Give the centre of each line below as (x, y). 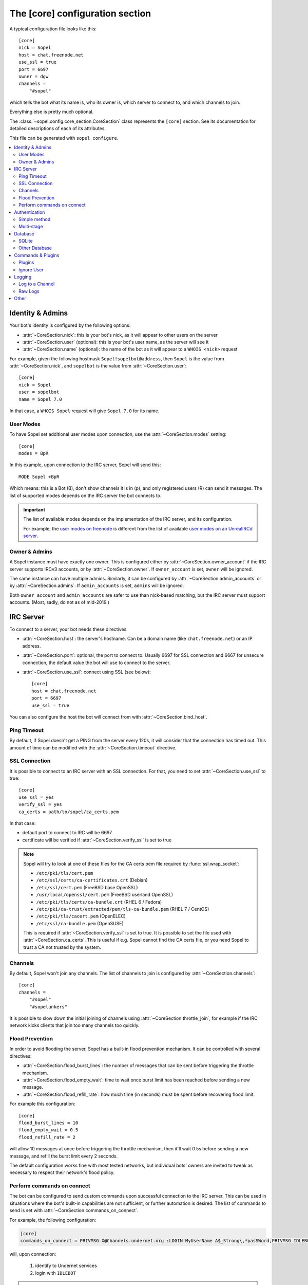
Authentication (30, 212)
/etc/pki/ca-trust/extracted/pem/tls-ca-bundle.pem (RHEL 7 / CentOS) (123, 909)
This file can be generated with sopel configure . (64, 138)
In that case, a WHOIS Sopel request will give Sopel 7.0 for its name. (84, 411)
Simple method (35, 219)
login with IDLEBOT (56, 1273)
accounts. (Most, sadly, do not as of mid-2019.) (60, 602)
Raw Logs (29, 291)
